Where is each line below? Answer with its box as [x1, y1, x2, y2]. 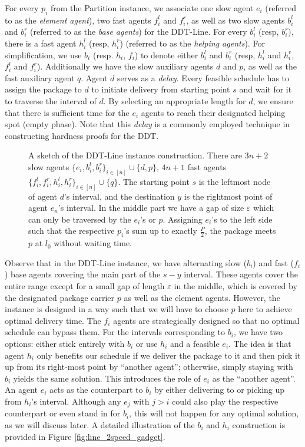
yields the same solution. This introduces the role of [13, 372, 201, 384]
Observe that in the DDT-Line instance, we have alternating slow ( [5, 256, 247, 269]
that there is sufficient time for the [5, 106, 130, 118]
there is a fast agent [5, 37, 77, 49]
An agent [5, 383, 38, 396]
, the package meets [204, 224, 276, 237]
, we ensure [253, 94, 293, 107]
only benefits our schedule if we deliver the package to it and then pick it [37, 349, 301, 361]
